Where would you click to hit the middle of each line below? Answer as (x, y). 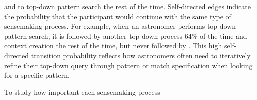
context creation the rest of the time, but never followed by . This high (113, 46)
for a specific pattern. (37, 75)
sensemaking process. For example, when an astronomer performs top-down (120, 26)
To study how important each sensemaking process (82, 91)
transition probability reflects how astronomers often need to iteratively (141, 55)
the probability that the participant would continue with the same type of (118, 16)
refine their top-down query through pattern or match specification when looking (128, 65)
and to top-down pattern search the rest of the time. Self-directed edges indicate (127, 6)
